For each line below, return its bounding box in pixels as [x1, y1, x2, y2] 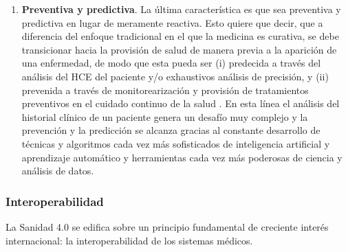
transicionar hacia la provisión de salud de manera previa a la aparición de [21, 42, 337, 56]
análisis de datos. [21, 163, 94, 178]
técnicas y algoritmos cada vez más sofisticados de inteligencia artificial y [21, 136, 330, 150]
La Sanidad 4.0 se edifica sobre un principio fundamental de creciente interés [6, 219, 329, 233]
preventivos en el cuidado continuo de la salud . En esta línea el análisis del [21, 96, 340, 111]
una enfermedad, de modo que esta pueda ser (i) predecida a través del [21, 56, 321, 70]
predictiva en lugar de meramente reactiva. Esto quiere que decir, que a [21, 15, 323, 30]
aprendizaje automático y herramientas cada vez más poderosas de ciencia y [21, 150, 342, 164]
